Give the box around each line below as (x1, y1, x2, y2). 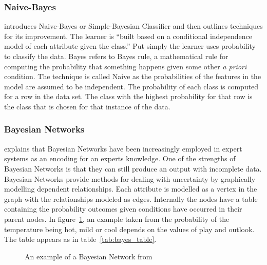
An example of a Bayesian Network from (25, 251, 152, 261)
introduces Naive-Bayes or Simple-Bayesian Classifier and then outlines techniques (4, 21, 263, 31)
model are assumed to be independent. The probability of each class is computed (4, 81, 259, 91)
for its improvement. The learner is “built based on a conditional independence (4, 30, 253, 41)
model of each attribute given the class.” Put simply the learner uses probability (4, 41, 256, 51)
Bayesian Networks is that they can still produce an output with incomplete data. (4, 163, 262, 174)
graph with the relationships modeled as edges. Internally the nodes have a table (4, 193, 258, 204)
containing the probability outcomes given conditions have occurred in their (4, 203, 242, 214)
